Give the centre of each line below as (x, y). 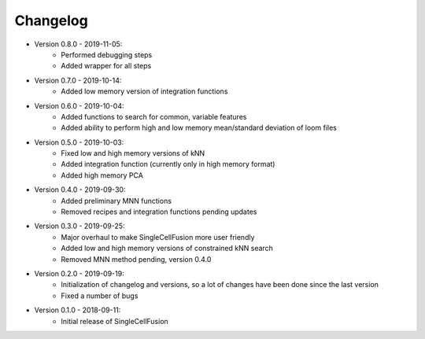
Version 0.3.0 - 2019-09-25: (79, 226)
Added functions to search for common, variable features (154, 116)
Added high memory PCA (102, 175)
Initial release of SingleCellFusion (115, 321)
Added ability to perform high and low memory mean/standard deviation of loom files (199, 128)
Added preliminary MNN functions (116, 201)
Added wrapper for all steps (106, 66)
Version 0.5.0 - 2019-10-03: (79, 142)
